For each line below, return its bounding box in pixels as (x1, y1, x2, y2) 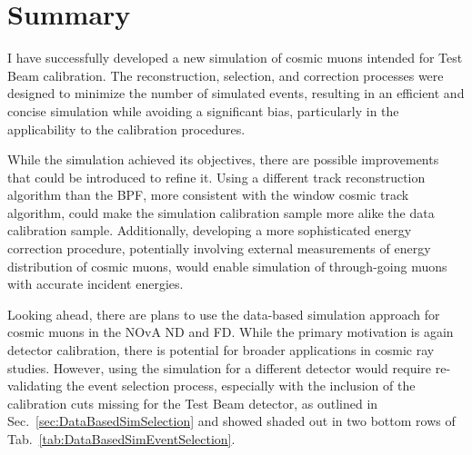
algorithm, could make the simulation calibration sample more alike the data (7, 203, 435, 222)
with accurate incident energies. (7, 274, 184, 293)
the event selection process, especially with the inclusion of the (65, 376, 416, 395)
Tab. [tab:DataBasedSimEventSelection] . (7, 430, 236, 448)
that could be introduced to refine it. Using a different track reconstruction (7, 167, 426, 186)
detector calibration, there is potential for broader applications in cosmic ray (7, 341, 435, 360)
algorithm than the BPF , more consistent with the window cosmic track (7, 185, 409, 204)
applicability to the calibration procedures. (7, 119, 246, 138)
